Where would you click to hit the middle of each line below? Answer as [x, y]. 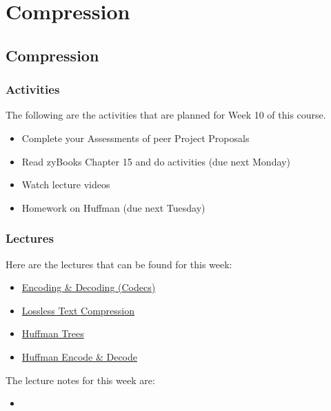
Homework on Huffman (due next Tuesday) [113, 207]
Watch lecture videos [66, 184]
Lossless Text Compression [78, 310]
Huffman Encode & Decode [80, 356]
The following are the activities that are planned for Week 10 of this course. [166, 115]
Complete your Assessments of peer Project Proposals [136, 138]
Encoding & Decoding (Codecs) [89, 287]
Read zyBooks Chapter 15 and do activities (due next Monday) [156, 161]
